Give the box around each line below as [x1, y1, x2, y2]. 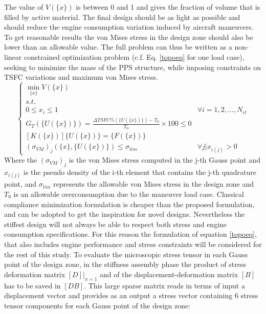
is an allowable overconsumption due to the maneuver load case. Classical [13, 189, 244, 199]
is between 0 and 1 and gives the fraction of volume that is [76, 2, 260, 12]
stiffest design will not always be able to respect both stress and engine [4, 218, 227, 229]
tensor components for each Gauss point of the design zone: [4, 300, 191, 310]
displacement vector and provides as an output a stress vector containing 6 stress [4, 290, 258, 301]
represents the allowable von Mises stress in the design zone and [53, 178, 254, 189]
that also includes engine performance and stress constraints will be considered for [4, 239, 262, 249]
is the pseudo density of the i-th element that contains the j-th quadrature [24, 167, 257, 177]
